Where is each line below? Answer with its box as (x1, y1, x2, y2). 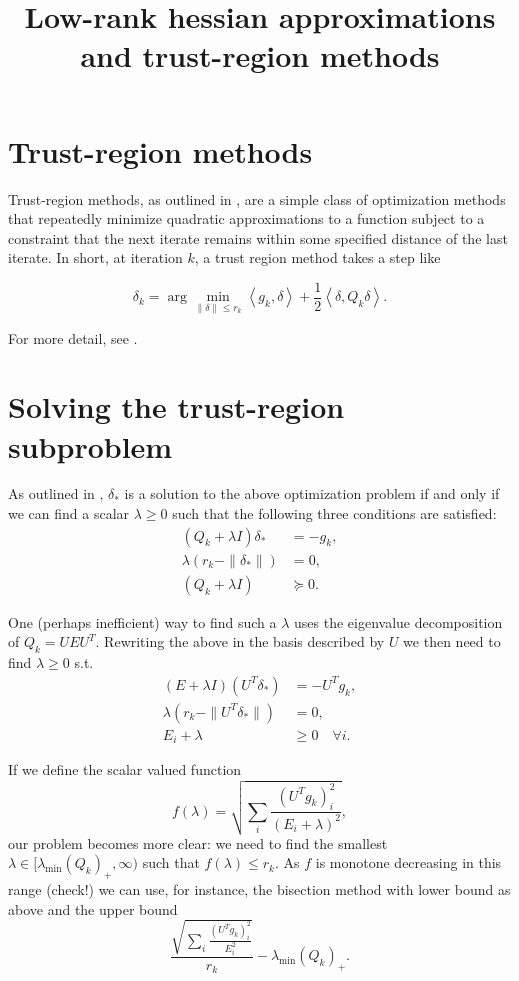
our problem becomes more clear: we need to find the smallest (8, 832, 388, 853)
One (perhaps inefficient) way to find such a (8, 611, 277, 632)
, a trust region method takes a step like (194, 247, 441, 268)
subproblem (8, 425, 173, 466)
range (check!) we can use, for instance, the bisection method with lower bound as (8, 879, 511, 899)
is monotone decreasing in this (315, 852, 502, 873)
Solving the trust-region (8, 386, 345, 427)
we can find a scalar (8, 503, 130, 524)
